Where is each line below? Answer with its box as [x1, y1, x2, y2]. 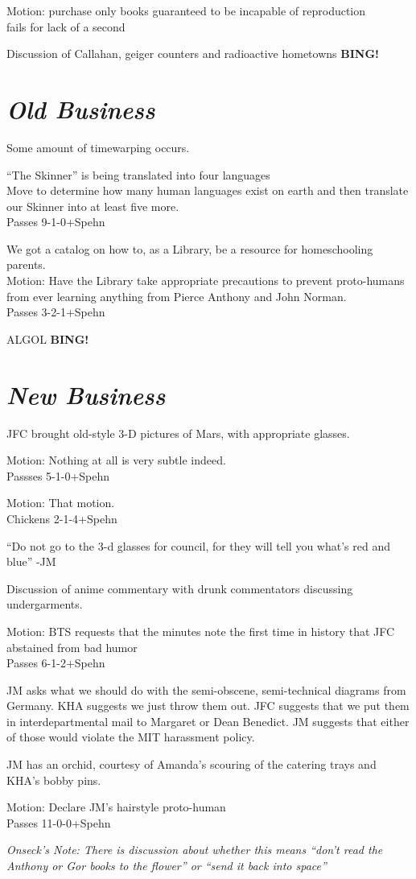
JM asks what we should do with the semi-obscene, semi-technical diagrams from [6, 681, 406, 698]
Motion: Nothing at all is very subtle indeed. [6, 452, 226, 468]
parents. [6, 256, 46, 273]
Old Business [6, 92, 155, 126]
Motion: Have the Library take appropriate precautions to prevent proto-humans [6, 272, 405, 289]
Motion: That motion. [6, 494, 115, 511]
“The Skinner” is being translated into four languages [6, 166, 270, 183]
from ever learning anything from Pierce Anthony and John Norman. [6, 287, 347, 304]
